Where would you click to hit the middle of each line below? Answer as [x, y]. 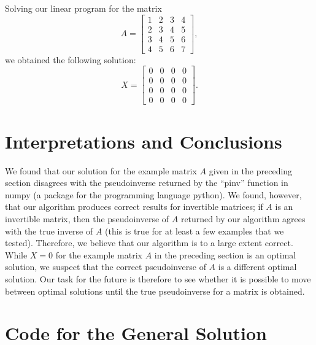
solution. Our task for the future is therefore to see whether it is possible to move [158, 278]
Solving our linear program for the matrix [83, 8]
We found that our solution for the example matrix [101, 170]
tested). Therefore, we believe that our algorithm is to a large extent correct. [149, 243]
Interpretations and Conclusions [144, 141]
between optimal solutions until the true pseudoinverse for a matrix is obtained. [155, 291]
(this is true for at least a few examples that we [195, 231]
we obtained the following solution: [71, 59]
